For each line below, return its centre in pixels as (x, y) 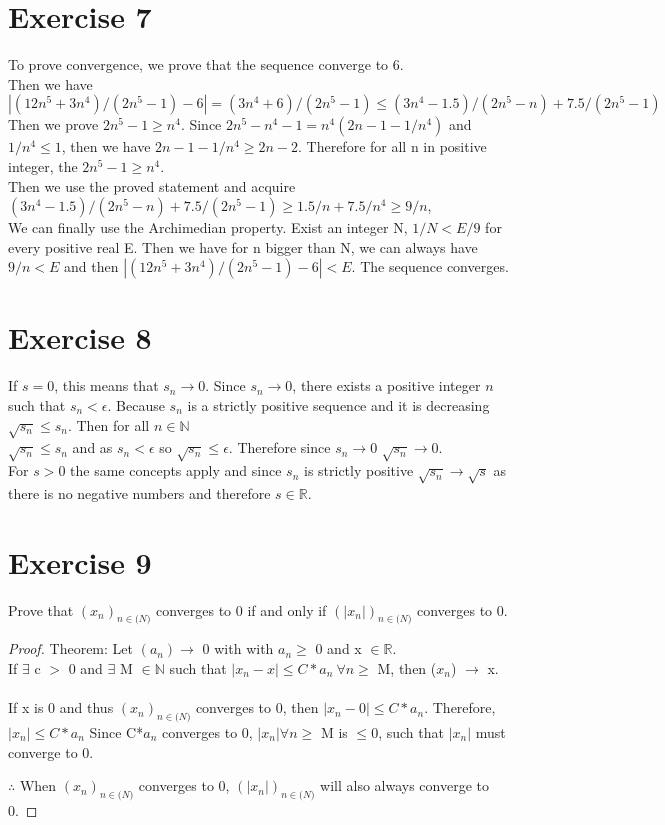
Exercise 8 (80, 337)
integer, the (43, 165)
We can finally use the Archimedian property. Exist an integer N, (208, 227)
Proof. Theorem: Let (70, 648)
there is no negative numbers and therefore (139, 492)
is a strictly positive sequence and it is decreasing (338, 405)
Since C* (116, 731)
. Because (136, 405)
